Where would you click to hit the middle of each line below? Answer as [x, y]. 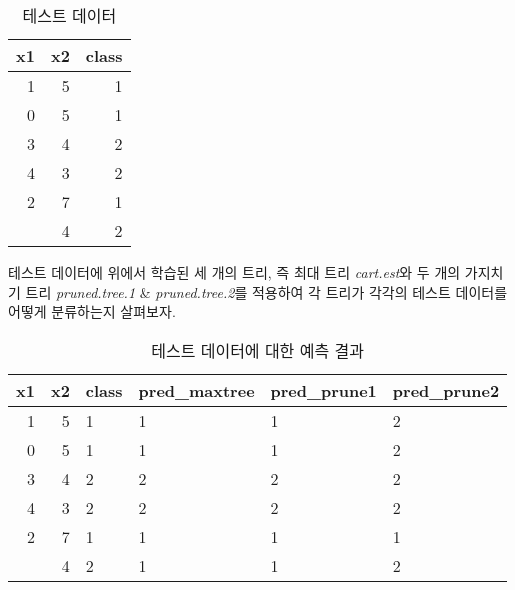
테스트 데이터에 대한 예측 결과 [257, 350]
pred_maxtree [196, 390]
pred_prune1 [323, 390]
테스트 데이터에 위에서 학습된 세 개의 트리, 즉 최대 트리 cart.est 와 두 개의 [234, 272]
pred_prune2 [446, 390]
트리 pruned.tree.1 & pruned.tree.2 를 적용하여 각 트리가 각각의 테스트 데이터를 [266, 291]
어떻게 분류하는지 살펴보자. [92, 311]
